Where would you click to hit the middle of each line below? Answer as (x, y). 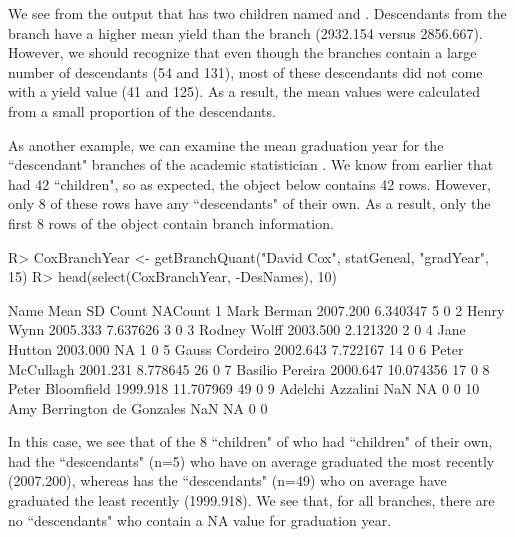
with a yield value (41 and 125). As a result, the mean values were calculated (244, 91)
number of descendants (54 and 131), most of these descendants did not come (245, 71)
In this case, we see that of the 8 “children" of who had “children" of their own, (250, 441)
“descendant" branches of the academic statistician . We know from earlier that (251, 164)
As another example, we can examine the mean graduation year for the (226, 144)
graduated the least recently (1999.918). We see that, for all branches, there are (251, 500)
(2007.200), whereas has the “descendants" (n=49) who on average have (227, 480)
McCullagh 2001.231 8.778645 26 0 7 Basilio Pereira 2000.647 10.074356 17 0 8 (249, 368)
